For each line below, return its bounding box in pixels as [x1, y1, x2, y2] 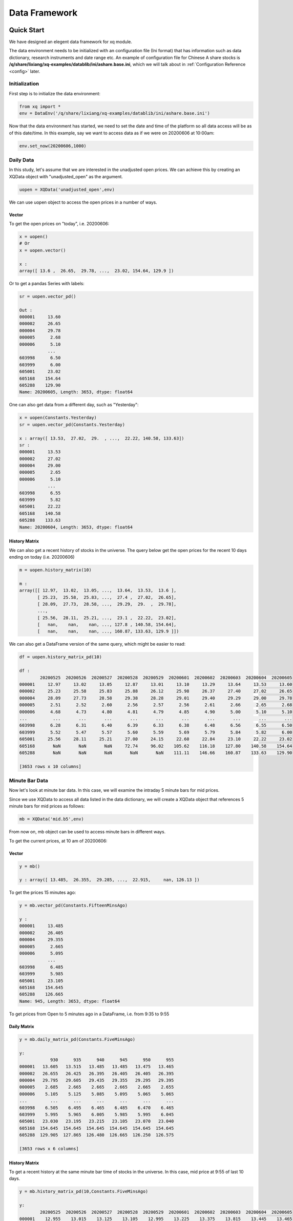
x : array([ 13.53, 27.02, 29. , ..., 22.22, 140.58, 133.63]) [19, 435, 185, 441]
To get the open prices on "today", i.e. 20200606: [9, 220, 109, 227]
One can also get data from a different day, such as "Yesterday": [9, 402, 139, 408]
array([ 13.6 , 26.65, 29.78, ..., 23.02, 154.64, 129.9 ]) [19, 268, 174, 274]
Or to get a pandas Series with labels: [9, 280, 85, 286]
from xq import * [19, 104, 61, 109]
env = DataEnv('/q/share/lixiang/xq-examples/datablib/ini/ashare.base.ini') [19, 110, 210, 116]
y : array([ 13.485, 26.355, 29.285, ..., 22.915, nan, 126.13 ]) [19, 877, 200, 883]
